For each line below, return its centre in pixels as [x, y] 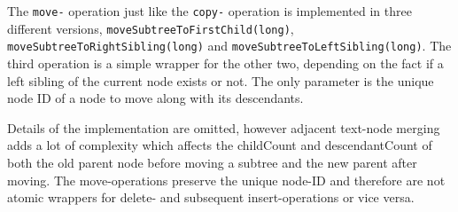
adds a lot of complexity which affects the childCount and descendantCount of [220, 145]
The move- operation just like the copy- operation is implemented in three [210, 11]
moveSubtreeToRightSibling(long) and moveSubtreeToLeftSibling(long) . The [229, 46]
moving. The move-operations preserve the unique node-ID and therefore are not [226, 180]
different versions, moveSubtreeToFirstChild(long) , [151, 28]
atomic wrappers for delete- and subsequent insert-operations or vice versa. [211, 197]
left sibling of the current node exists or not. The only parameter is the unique [221, 80]
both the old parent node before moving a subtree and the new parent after [212, 162]
